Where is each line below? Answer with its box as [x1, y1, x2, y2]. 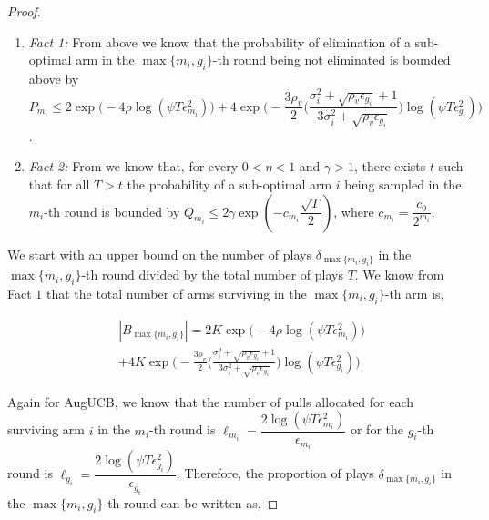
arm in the [76, 50, 135, 69]
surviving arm [7, 420, 85, 439]
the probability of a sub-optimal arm [127, 175, 332, 194]
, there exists [353, 157, 426, 176]
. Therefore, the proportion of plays [176, 464, 374, 483]
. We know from [354, 265, 444, 284]
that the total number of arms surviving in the [46, 283, 307, 302]
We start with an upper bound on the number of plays [7, 244, 311, 263]
